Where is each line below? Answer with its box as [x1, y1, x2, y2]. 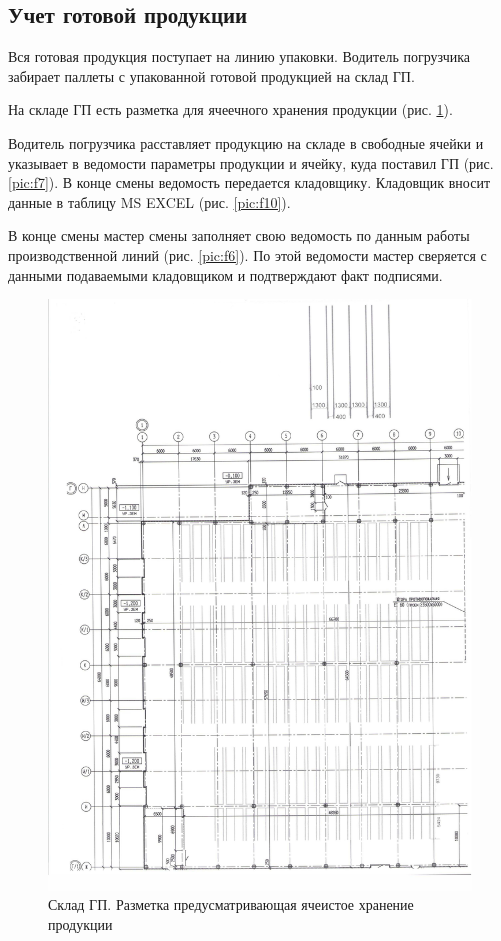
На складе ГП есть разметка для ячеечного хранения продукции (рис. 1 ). [8, 99, 453, 120]
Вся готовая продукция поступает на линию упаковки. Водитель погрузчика [8, 46, 471, 67]
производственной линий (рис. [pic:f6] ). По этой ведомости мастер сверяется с [8, 244, 487, 265]
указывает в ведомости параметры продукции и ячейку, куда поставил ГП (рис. [8, 152, 494, 173]
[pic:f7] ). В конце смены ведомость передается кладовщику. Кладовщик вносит [8, 172, 490, 193]
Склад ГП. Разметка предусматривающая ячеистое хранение [48, 894, 414, 915]
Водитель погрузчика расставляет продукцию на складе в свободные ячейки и [8, 132, 484, 153]
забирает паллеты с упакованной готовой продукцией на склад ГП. [8, 65, 415, 86]
